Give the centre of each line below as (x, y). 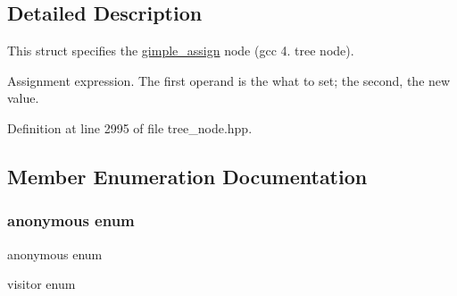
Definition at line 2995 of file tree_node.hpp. (130, 127)
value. (23, 98)
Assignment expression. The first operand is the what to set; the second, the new (229, 80)
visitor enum (42, 284)
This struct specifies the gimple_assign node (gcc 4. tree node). (181, 51)
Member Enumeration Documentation (187, 176)
